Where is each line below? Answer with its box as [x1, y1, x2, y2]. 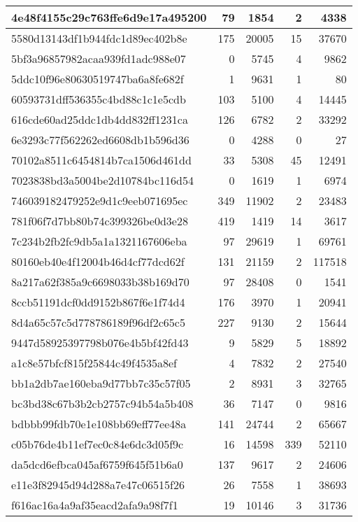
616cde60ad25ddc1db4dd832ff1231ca [11, 111, 188, 127]
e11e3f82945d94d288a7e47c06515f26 [11, 477, 185, 493]
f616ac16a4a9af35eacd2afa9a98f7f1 [11, 497, 178, 513]
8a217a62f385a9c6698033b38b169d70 [11, 274, 189, 290]
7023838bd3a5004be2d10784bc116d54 [11, 172, 194, 188]
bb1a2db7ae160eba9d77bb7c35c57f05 [11, 375, 191, 391]
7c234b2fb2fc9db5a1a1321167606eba [11, 233, 187, 249]
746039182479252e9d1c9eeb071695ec [11, 192, 188, 209]
